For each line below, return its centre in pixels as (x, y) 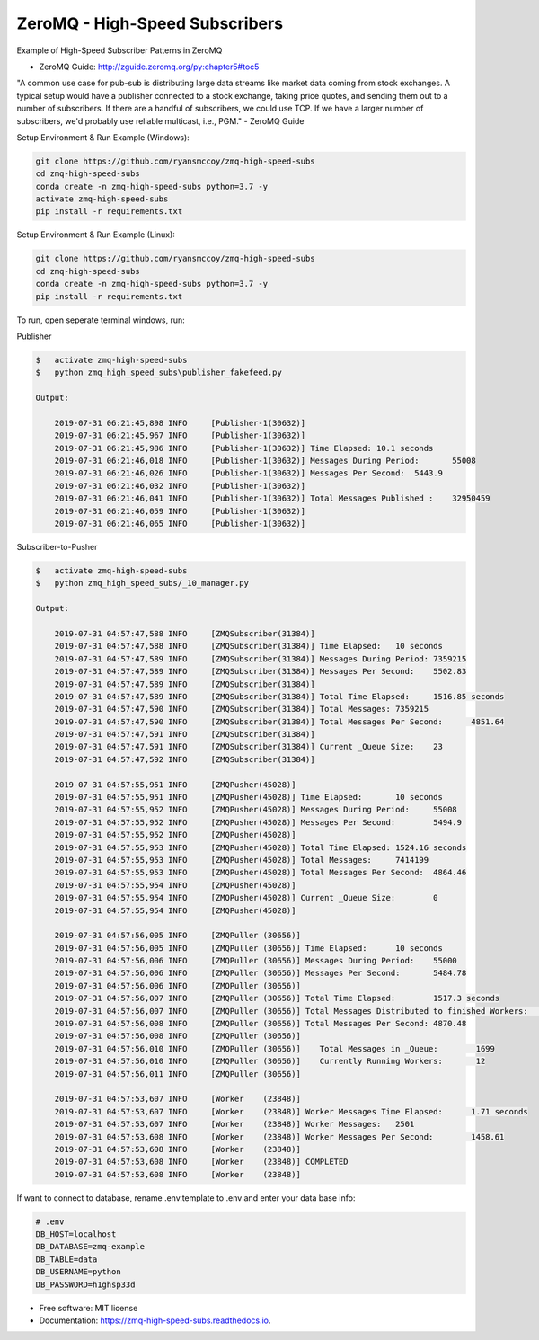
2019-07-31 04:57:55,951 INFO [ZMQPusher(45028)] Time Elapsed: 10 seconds (249, 797)
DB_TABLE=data (66, 1259)
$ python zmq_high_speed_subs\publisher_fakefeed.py (159, 373)
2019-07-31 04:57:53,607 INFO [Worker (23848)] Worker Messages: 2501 (234, 1124)
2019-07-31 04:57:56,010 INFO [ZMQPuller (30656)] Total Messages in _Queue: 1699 (275, 1048)
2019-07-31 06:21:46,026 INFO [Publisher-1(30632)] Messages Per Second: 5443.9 (249, 473)
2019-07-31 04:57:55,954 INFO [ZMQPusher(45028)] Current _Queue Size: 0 (247, 898)
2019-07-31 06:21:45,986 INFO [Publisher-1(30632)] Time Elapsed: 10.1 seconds (244, 448)
